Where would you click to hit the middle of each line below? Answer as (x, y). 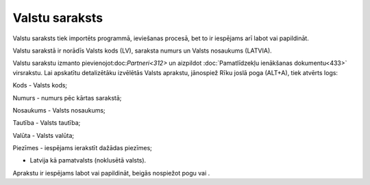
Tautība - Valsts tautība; (47, 123)
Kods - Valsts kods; (40, 85)
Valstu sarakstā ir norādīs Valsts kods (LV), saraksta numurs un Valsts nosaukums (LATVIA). (142, 51)
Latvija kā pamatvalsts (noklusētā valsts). (88, 160)
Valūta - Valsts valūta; (44, 135)
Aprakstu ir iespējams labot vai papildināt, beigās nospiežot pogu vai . (111, 173)
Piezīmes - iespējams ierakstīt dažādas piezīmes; (82, 148)
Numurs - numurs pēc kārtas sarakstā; (67, 98)
